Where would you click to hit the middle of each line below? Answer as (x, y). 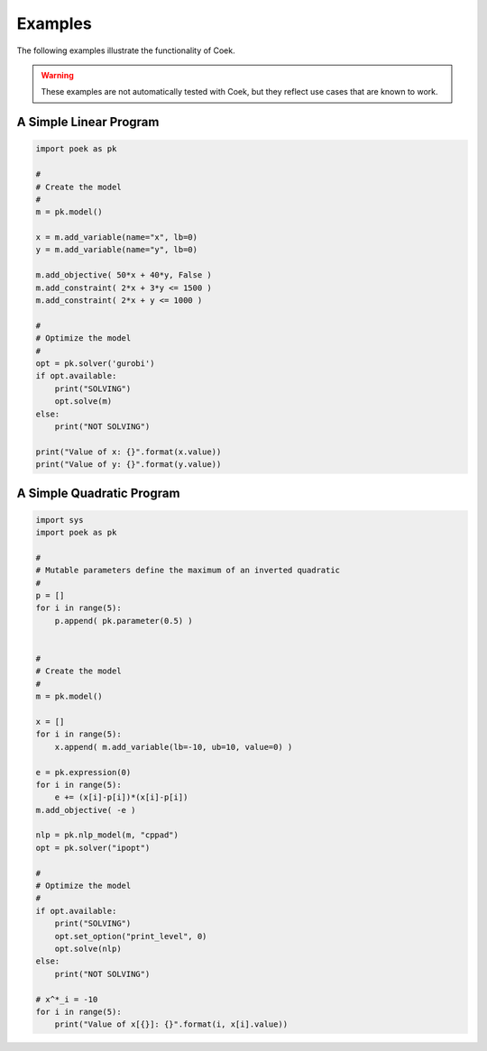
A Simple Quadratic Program (98, 493)
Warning (57, 75)
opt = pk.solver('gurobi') (95, 363)
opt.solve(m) (83, 402)
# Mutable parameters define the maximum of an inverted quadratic (188, 571)
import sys (60, 520)
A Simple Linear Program (88, 122)
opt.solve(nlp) (88, 948)
